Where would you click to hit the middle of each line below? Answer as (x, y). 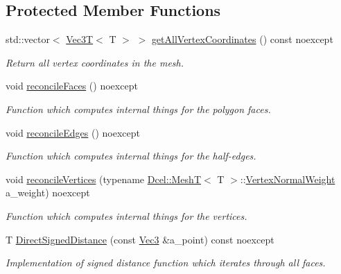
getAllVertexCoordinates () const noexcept (242, 39)
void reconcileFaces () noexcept (72, 86)
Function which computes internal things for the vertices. (126, 215)
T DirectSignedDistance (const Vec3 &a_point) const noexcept (140, 239)
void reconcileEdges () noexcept (73, 132)
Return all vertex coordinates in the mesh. (95, 62)
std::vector (28, 39)
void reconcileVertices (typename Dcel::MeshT (103, 179)
